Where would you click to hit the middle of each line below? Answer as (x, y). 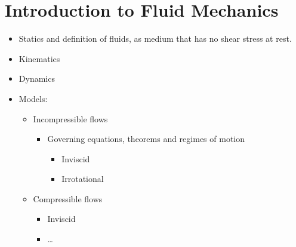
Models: (33, 98)
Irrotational (83, 179)
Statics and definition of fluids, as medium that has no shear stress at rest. (155, 38)
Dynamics (37, 78)
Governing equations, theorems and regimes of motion (146, 139)
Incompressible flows (70, 118)
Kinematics (39, 58)
